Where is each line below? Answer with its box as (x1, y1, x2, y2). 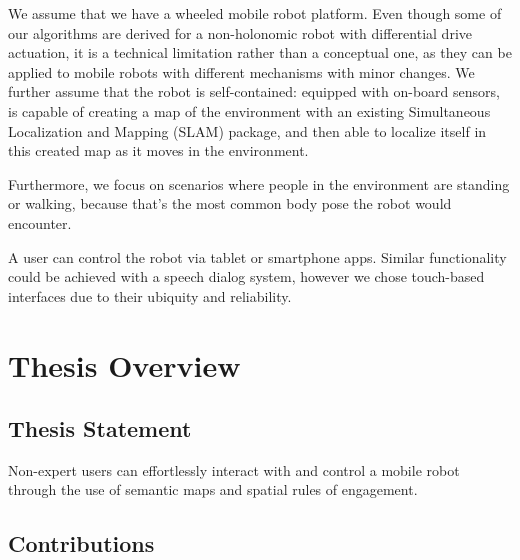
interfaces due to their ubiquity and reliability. (8, 285, 292, 306)
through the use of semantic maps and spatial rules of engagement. (8, 479, 418, 500)
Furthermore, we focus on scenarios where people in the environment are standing (8, 173, 510, 194)
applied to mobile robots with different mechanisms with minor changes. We (8, 61, 475, 82)
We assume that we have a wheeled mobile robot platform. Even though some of (8, 3, 502, 23)
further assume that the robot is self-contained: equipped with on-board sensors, (8, 81, 500, 102)
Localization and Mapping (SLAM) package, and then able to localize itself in (8, 120, 487, 141)
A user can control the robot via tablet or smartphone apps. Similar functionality (8, 246, 507, 267)
